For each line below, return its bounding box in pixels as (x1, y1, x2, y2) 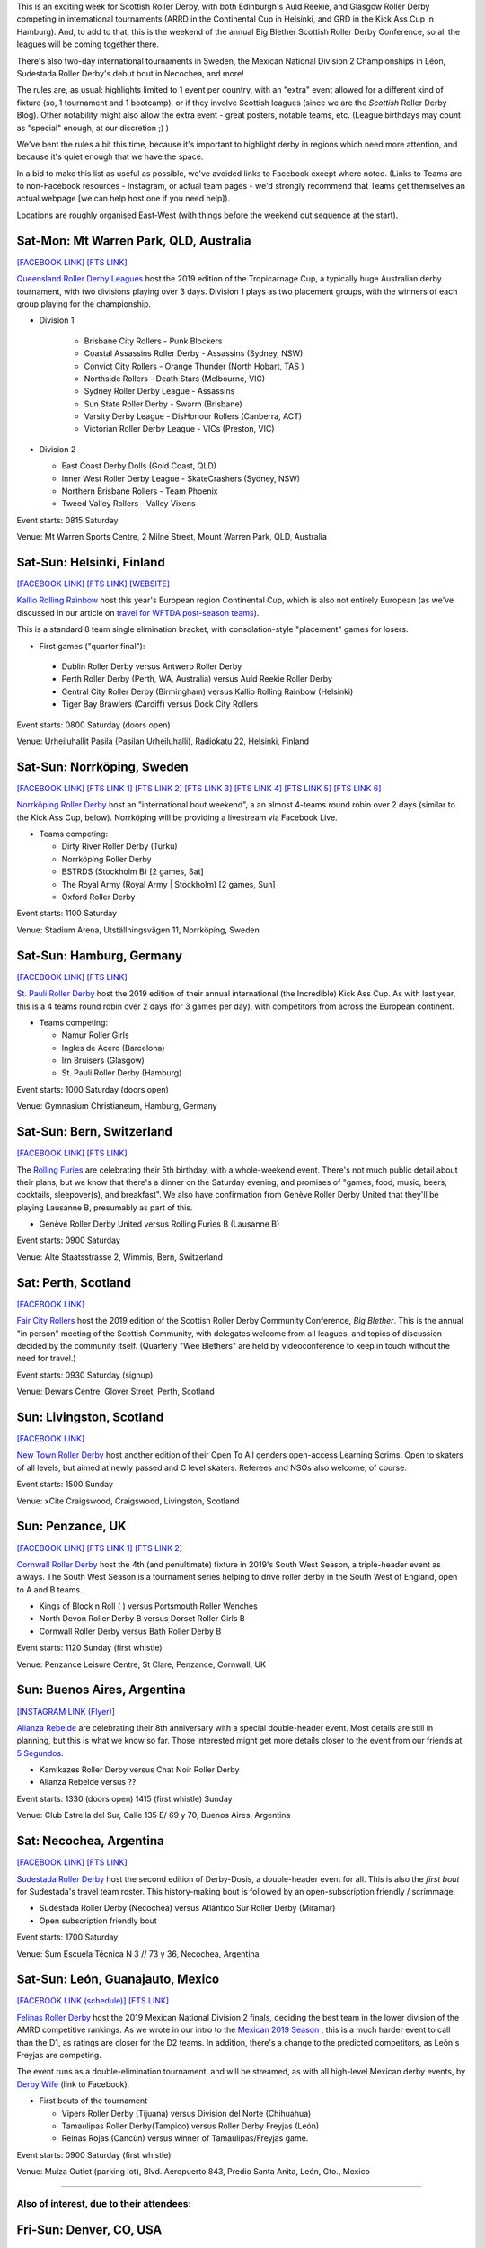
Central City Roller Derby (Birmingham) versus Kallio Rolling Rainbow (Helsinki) (61, 686, 354, 697)
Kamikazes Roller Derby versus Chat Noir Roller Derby (39, 1764, 240, 1775)
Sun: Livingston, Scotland (16, 1409, 164, 1424)
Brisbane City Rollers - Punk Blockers (84, 335, 223, 346)
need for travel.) (16, 1353, 76, 1364)
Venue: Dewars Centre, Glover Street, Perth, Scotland (16, 1386, 215, 1397)
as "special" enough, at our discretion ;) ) (16, 122, 170, 133)
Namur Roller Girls (61, 1030, 129, 1040)
